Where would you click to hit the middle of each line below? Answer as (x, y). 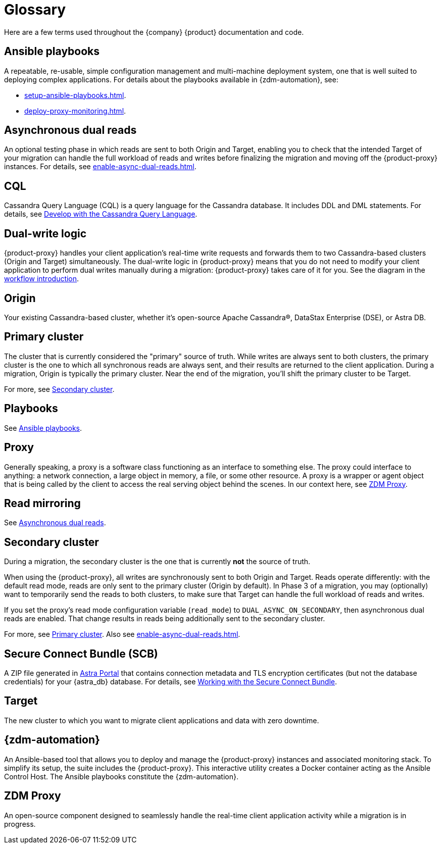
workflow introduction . (42, 279)
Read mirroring (42, 503)
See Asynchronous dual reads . (55, 523)
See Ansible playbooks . (43, 428)
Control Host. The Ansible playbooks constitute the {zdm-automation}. (121, 776)
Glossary (35, 10)
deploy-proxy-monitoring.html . (75, 111)
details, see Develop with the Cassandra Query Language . (101, 214)
